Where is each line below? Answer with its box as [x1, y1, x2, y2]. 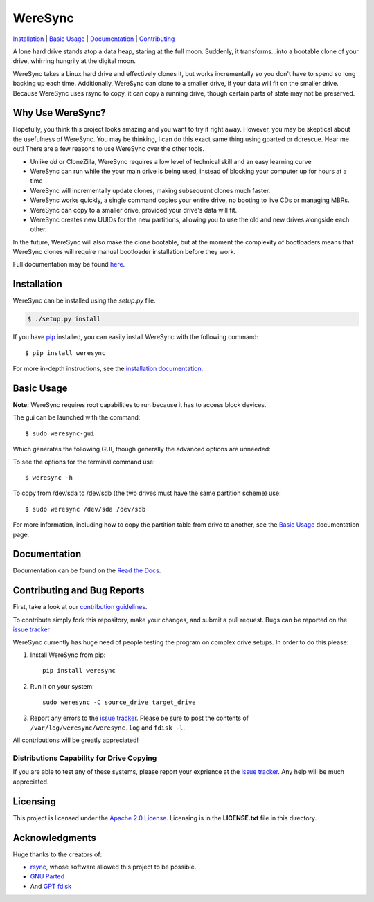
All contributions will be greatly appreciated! [12, 736, 139, 744]
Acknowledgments [12, 831, 97, 844]
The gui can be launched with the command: [12, 413, 141, 422]
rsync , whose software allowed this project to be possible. [30, 863, 197, 872]
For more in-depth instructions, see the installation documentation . [12, 364, 204, 373]
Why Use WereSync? [12, 107, 107, 119]
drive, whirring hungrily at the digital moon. [12, 57, 136, 65]
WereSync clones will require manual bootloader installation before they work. [12, 248, 235, 256]
